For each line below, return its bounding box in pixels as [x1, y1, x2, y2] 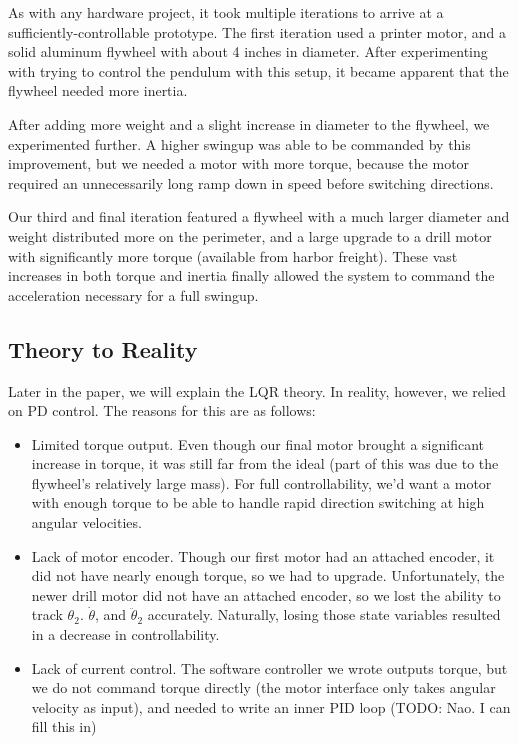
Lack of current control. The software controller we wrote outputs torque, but [31, 657, 508, 678]
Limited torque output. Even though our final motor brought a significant [31, 433, 484, 454]
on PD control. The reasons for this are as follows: [8, 400, 316, 421]
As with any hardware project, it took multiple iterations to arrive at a [8, 2, 444, 22]
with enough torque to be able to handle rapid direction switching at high [31, 492, 485, 513]
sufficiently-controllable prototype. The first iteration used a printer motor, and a [8, 21, 506, 42]
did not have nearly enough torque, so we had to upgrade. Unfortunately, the [31, 565, 505, 586]
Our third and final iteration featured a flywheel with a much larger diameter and [8, 206, 510, 227]
